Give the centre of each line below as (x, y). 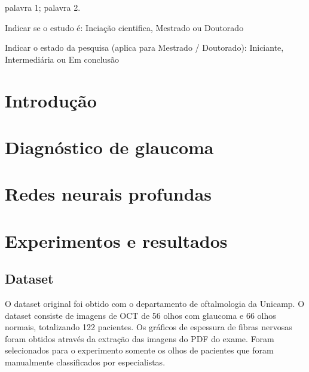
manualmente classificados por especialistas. (85, 362)
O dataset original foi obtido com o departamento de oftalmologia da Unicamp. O (155, 304)
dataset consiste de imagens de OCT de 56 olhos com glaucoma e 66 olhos (140, 315)
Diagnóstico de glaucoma (109, 147)
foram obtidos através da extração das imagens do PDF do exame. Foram (140, 338)
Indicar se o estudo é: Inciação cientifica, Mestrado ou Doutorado (124, 27)
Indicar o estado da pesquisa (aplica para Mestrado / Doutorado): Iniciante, (144, 47)
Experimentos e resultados (116, 240)
